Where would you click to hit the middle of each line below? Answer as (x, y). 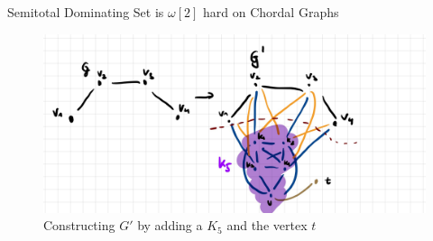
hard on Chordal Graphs (271, 12)
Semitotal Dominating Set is (86, 12)
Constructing (79, 225)
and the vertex (267, 225)
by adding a (170, 225)
